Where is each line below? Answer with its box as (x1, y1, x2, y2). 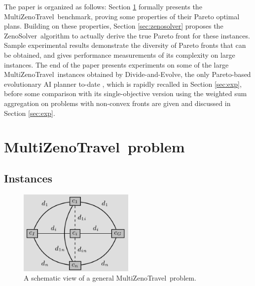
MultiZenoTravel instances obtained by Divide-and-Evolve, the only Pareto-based (4, 69, 251, 79)
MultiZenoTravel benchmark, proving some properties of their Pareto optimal (4, 11, 240, 21)
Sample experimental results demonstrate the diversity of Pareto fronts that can (4, 40, 246, 50)
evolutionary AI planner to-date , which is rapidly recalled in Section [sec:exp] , (4, 78, 242, 89)
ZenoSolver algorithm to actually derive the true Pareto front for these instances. (4, 30, 250, 40)
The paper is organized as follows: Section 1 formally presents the (4, 1, 202, 11)
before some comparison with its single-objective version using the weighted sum (4, 88, 247, 99)
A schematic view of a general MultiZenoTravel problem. (24, 273, 196, 283)
